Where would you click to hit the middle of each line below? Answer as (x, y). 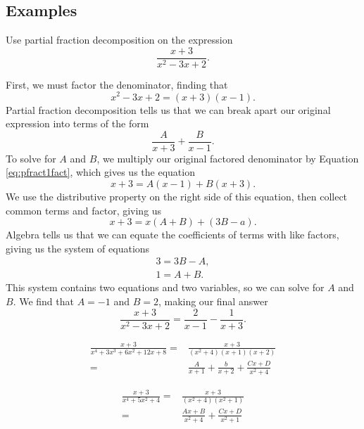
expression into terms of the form (77, 123)
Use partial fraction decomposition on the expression (119, 40)
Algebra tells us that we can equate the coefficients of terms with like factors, (172, 235)
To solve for (31, 158)
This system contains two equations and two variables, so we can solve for (165, 287)
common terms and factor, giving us (84, 210)
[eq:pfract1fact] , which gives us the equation (100, 172)
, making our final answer (213, 301)
